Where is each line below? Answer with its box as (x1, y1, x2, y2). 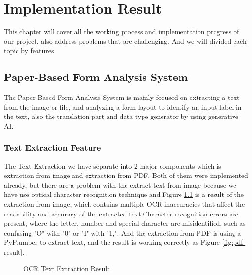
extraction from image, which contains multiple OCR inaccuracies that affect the (4, 199, 245, 209)
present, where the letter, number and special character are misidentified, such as (4, 218, 246, 228)
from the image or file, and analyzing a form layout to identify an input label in (4, 101, 242, 112)
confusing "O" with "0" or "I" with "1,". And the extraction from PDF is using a (4, 227, 241, 237)
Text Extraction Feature (4, 141, 101, 154)
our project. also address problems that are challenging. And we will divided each (4, 36, 247, 46)
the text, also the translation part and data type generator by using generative (4, 111, 238, 121)
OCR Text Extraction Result (23, 263, 110, 273)
